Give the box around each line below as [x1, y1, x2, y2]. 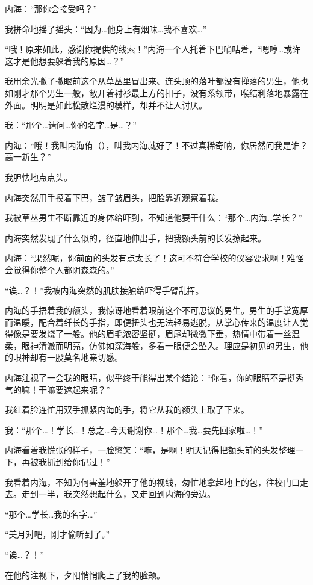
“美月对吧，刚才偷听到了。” [5, 528, 110, 540]
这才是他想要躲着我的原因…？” [5, 54, 124, 67]
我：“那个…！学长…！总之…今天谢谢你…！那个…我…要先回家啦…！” [5, 423, 263, 436]
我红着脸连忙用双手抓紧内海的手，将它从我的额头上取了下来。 [5, 403, 249, 416]
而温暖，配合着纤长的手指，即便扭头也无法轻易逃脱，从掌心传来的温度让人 [5, 315, 300, 328]
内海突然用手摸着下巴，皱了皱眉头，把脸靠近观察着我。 [5, 191, 224, 203]
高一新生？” [5, 150, 51, 163]
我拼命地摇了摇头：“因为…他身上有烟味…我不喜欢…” [5, 22, 207, 35]
